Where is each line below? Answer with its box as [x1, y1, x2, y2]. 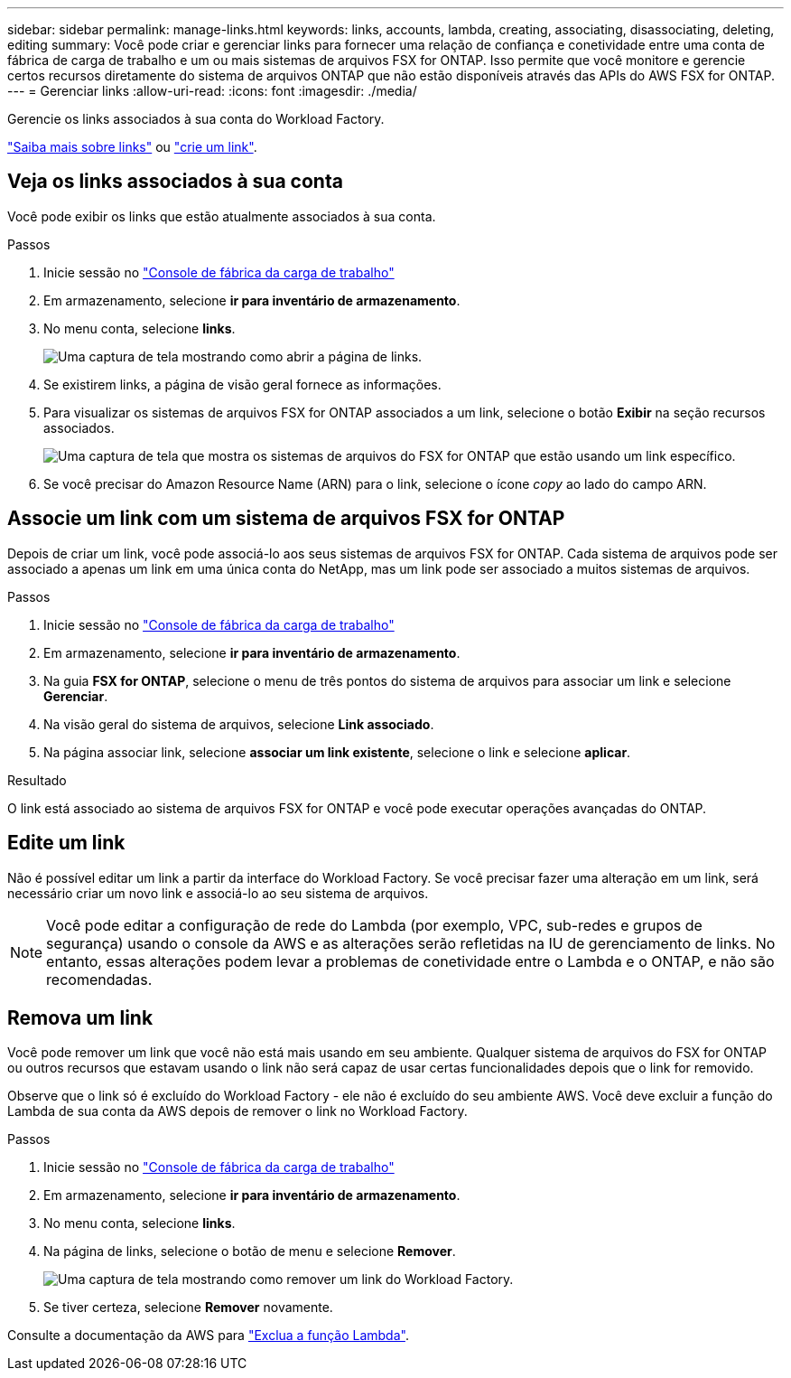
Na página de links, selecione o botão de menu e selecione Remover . [43, 1243, 456, 1260]
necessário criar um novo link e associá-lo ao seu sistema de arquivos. [7, 885, 429, 901]
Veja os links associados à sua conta [7, 170, 343, 193]
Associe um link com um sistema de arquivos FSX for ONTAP [7, 507, 565, 530]
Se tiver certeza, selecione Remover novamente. [43, 1299, 333, 1316]
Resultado [7, 772, 67, 788]
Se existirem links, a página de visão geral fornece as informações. [43, 376, 442, 392]
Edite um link [7, 831, 126, 855]
